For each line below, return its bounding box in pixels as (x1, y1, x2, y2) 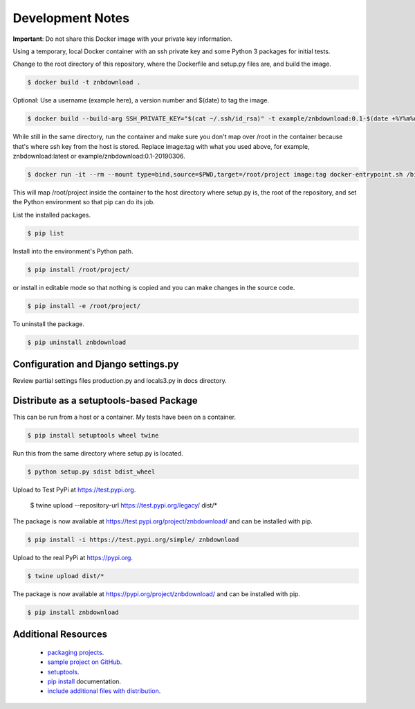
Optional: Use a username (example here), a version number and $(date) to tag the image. (12, 96, 270, 105)
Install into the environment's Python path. (12, 246, 133, 255)
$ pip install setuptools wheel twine (27, 431, 159, 440)
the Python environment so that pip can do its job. (12, 198, 155, 206)
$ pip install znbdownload (27, 608, 119, 616)
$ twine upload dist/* (27, 572, 104, 580)
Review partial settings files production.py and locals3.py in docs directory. (12, 377, 228, 385)
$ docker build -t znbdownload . (27, 78, 141, 87)
